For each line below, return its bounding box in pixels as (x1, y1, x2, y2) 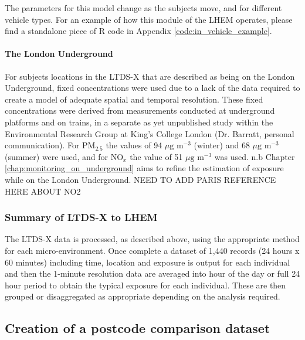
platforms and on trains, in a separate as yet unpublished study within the (5, 115, 273, 128)
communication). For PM (5, 139, 96, 151)
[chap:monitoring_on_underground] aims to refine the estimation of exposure (5, 162, 284, 174)
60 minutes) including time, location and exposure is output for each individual (5, 256, 290, 268)
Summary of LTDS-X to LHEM (5, 210, 158, 225)
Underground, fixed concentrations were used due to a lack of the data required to (5, 81, 300, 94)
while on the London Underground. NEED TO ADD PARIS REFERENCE (5, 173, 276, 185)
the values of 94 (106, 139, 162, 151)
